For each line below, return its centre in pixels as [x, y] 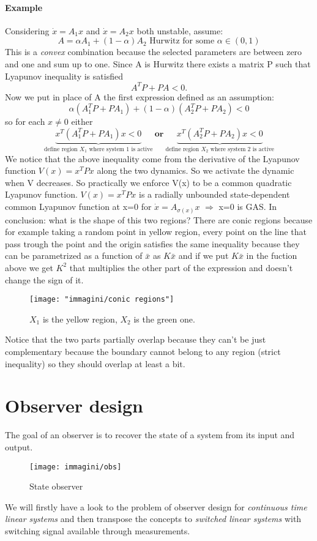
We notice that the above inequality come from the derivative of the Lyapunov [152, 158]
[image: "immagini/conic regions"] [102, 300]
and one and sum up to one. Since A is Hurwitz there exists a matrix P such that [158, 63]
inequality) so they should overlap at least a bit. [95, 363]
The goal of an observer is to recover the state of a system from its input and [150, 435]
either [82, 121]
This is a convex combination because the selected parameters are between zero [154, 52]
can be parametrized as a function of [74, 256]
